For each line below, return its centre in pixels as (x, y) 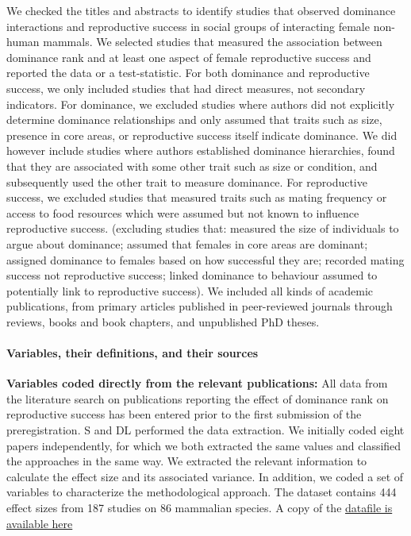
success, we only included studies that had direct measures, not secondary (186, 88)
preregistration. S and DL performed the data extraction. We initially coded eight (205, 430)
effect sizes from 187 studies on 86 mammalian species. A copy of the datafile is (200, 508)
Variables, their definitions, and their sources (133, 353)
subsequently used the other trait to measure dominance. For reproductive (187, 181)
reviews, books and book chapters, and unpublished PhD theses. (163, 321)
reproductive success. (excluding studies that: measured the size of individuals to (203, 228)
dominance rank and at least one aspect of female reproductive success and (189, 57)
